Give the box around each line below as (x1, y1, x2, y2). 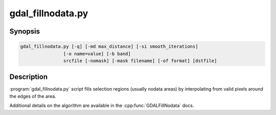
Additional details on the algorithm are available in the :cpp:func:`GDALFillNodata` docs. (9, 102, 194, 109)
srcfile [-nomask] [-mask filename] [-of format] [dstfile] (63, 57, 217, 64)
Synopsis (9, 27, 40, 36)
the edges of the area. (9, 93, 56, 99)
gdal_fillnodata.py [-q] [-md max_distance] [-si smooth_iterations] (20, 44, 198, 49)
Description (9, 73, 48, 81)
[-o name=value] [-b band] (63, 51, 131, 56)
